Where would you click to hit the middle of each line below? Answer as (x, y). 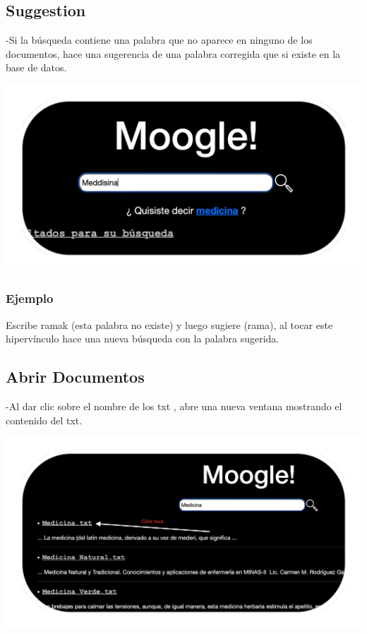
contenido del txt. (44, 420)
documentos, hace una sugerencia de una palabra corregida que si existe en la (173, 53)
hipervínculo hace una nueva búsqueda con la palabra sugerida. (143, 339)
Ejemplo (30, 298)
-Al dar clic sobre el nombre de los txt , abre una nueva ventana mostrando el (174, 406)
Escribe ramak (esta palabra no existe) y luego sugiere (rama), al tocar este (169, 324)
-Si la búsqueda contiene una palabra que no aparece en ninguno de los (159, 40)
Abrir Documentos (75, 377)
